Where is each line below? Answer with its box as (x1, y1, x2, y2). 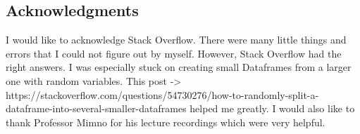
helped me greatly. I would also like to (190, 101, 355, 116)
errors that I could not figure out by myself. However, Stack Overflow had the (6, 46, 342, 60)
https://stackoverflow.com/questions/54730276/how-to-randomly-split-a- (6, 87, 319, 102)
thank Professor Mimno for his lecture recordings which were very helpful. (6, 114, 325, 129)
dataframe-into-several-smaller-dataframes (6, 101, 187, 116)
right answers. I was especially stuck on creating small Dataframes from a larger (6, 60, 352, 74)
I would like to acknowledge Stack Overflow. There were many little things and (6, 32, 347, 47)
